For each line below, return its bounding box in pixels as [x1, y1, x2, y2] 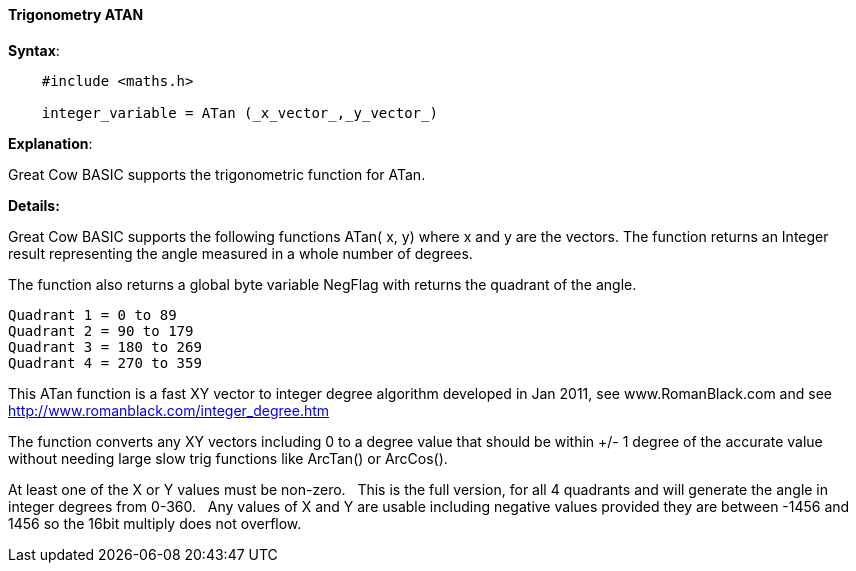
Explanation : [8, 134, 93, 152]
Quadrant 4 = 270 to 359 [8, 354, 202, 371]
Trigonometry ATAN [8, 6, 144, 23]
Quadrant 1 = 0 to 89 [8, 306, 177, 323]
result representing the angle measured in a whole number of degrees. [8, 244, 473, 262]
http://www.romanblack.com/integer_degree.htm [8, 401, 330, 419]
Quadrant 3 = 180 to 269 [8, 338, 202, 355]
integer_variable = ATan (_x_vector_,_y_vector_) [41, 104, 438, 121]
